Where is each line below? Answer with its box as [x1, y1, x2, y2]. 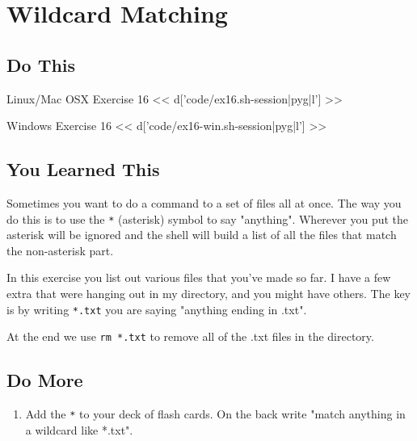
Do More [6, 367, 83, 393]
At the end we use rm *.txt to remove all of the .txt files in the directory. [6, 328, 374, 345]
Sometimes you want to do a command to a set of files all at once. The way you [6, 194, 402, 211]
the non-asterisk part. [6, 241, 114, 258]
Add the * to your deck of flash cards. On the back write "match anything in [25, 405, 406, 422]
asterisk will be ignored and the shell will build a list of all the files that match [6, 226, 397, 243]
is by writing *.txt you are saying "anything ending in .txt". [6, 300, 307, 317]
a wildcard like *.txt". [25, 421, 133, 438]
